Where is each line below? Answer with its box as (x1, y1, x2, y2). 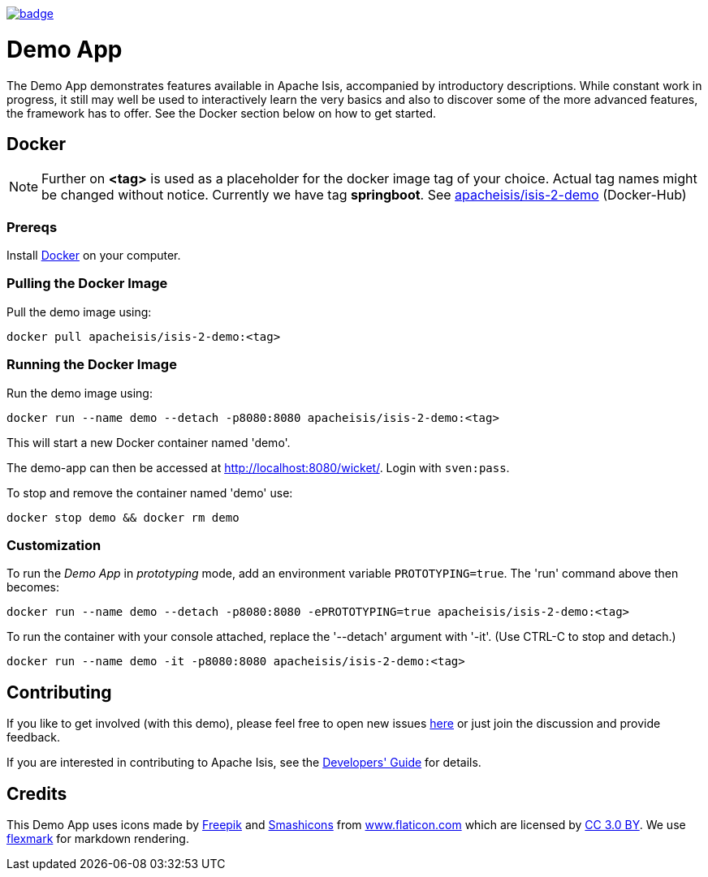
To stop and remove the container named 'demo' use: (6, 485, 293, 500)
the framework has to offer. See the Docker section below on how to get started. (6, 105, 437, 120)
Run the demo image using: (6, 385, 153, 400)
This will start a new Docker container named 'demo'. (6, 435, 291, 449)
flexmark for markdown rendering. (6, 832, 189, 846)
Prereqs (6, 218, 58, 235)
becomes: (6, 580, 59, 595)
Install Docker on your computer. (6, 248, 181, 263)
